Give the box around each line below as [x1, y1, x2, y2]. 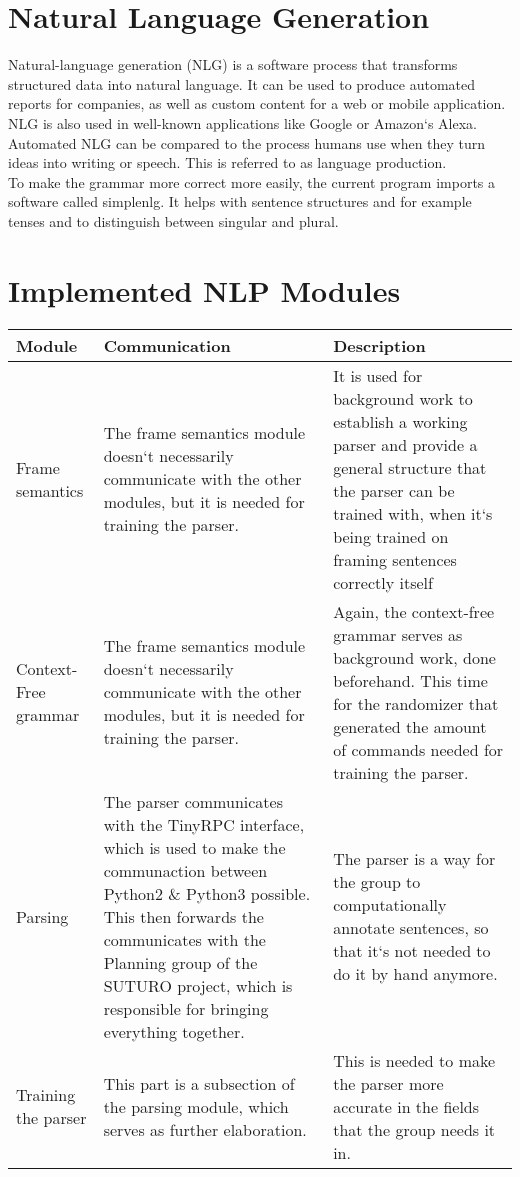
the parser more [333, 1071, 444, 1095]
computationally [333, 893, 447, 917]
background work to [333, 386, 473, 410]
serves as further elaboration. [103, 1117, 307, 1141]
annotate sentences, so [333, 916, 489, 940]
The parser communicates [103, 789, 283, 813]
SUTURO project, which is [103, 973, 293, 997]
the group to [333, 870, 421, 894]
